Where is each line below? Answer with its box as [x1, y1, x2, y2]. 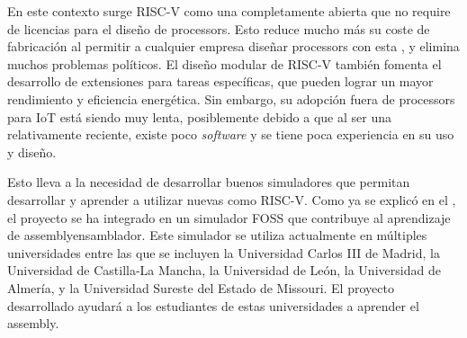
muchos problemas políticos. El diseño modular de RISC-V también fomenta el [7, 54, 442, 73]
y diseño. [7, 142, 57, 161]
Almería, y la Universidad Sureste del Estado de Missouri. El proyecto [7, 278, 394, 297]
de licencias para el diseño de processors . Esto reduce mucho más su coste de [7, 19, 430, 38]
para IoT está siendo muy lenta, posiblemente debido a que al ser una [7, 107, 391, 126]
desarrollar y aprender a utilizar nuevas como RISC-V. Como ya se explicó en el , [7, 190, 456, 209]
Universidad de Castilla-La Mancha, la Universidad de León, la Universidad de [7, 261, 441, 280]
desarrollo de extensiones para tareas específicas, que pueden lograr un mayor [7, 72, 434, 91]
